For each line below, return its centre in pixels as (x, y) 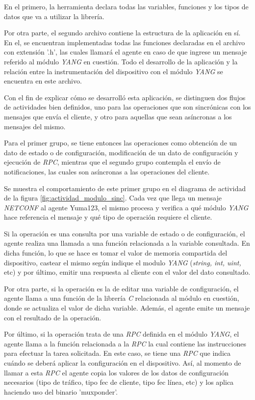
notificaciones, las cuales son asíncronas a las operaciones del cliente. (107, 171)
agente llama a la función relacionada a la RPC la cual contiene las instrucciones (125, 343)
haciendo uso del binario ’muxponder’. (61, 391)
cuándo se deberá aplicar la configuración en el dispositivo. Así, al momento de (123, 363)
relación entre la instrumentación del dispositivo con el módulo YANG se (114, 71)
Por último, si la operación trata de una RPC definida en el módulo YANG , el (122, 334)
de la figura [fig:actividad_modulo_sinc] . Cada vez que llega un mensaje (113, 198)
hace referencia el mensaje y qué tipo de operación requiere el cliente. (108, 217)
